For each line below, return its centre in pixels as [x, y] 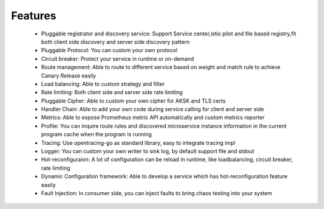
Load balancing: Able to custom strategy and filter [103, 83]
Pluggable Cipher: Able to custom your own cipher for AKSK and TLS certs [133, 101]
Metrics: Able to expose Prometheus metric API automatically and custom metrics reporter [153, 118]
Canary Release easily [68, 76]
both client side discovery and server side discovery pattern [115, 41]
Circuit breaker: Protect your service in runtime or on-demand [118, 59]
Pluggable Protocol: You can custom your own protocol [109, 50]
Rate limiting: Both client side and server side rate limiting [112, 92]
